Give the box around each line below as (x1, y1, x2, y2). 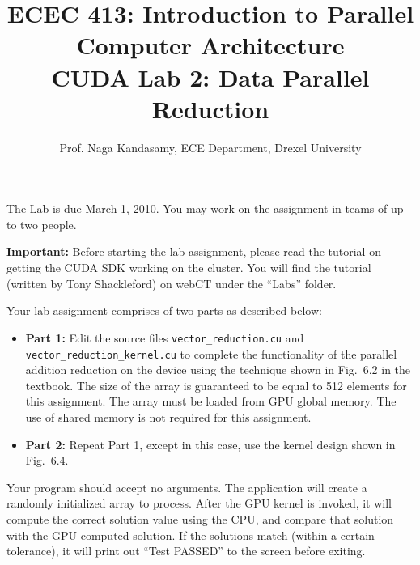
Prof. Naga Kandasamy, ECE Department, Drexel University (59, 138, 362, 155)
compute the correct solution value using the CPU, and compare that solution (6, 510, 394, 527)
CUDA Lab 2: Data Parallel (51, 60, 370, 93)
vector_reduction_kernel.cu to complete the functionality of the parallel (25, 345, 397, 362)
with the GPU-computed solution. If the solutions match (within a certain (6, 526, 375, 543)
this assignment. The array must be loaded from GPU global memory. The (25, 393, 397, 410)
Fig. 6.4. (25, 452, 69, 469)
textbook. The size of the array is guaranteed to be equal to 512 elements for (25, 376, 407, 393)
